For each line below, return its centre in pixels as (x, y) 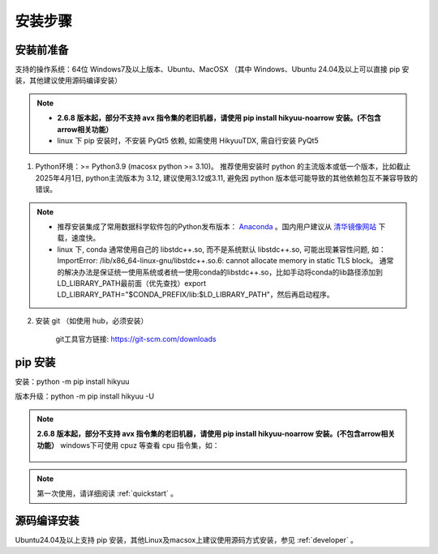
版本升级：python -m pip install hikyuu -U (84, 396)
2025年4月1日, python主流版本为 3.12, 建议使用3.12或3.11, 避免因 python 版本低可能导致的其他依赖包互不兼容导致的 (226, 177)
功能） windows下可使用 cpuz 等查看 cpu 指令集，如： (128, 445)
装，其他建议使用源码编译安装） (68, 80)
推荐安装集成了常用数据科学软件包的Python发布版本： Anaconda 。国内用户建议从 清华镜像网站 (217, 226)
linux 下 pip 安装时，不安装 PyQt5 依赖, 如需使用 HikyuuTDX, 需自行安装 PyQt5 (188, 141)
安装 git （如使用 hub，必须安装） (92, 321)
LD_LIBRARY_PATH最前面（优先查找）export (132, 283)
